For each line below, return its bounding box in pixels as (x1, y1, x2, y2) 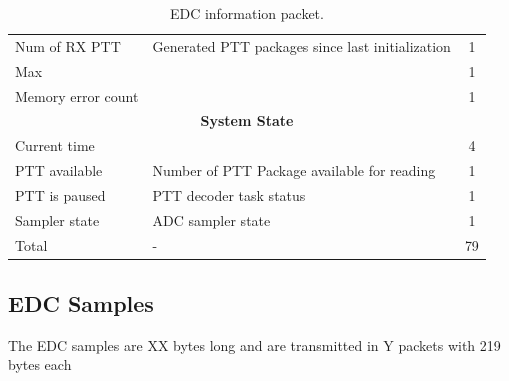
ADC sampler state (152, 209, 271, 230)
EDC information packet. (169, 3, 324, 23)
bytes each (8, 354, 72, 375)
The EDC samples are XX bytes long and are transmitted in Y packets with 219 (8, 334, 501, 355)
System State (200, 110, 294, 131)
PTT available (15, 160, 103, 181)
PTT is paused (15, 184, 106, 205)
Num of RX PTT (15, 35, 121, 56)
